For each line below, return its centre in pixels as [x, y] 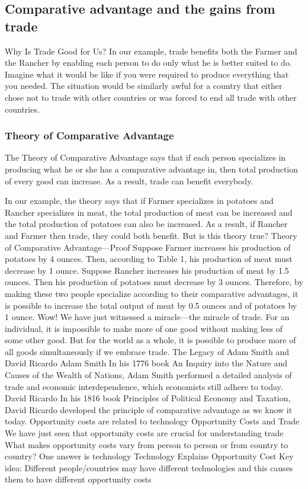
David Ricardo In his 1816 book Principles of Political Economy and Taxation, [148, 398]
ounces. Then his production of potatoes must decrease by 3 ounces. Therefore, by [154, 282]
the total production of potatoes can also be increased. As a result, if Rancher [146, 224]
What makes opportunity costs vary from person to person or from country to [147, 444]
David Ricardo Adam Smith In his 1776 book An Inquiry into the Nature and [146, 363]
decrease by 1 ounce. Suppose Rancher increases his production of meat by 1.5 [147, 270]
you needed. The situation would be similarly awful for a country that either [144, 86]
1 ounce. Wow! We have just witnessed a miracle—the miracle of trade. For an [147, 317]
